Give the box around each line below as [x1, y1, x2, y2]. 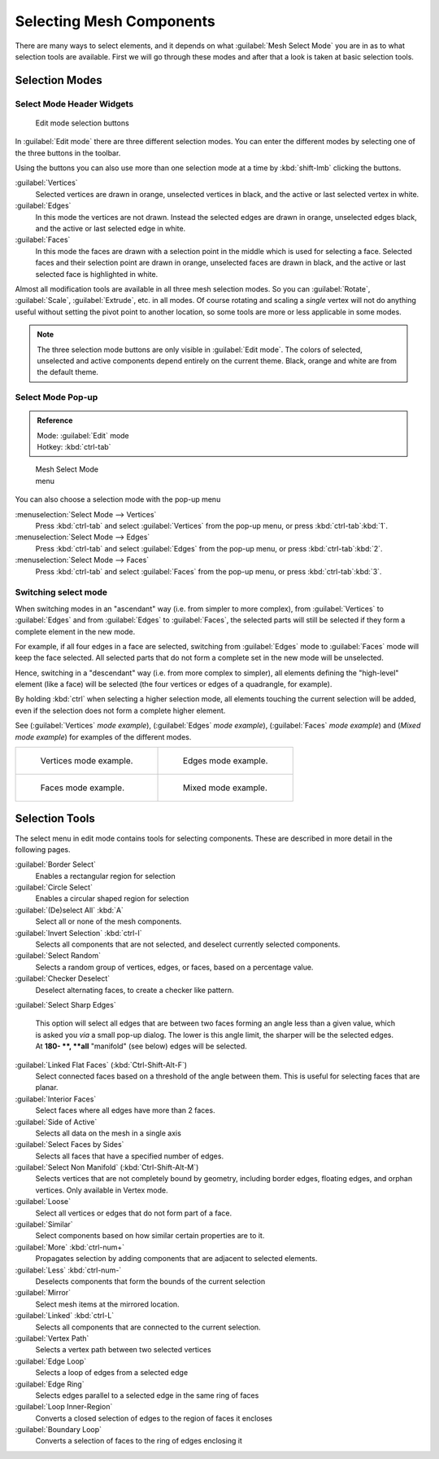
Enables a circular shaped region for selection [35, 894, 189, 903]
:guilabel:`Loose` [15, 1197, 71, 1206]
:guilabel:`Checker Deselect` [15, 973, 111, 983]
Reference [37, 415, 73, 425]
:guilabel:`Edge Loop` [15, 1356, 87, 1366]
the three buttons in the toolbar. [15, 147, 121, 158]
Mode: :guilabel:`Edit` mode [37, 430, 129, 440]
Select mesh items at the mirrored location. [35, 1299, 180, 1309]
